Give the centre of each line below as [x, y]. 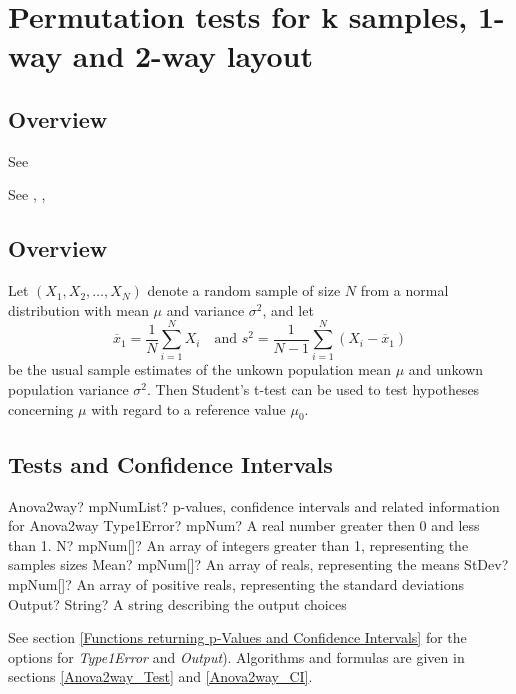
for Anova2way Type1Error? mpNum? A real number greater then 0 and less [244, 525]
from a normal [404, 290]
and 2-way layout [192, 55]
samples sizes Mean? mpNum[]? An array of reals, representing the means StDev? [258, 564]
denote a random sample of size [244, 290]
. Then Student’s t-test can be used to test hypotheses [313, 389]
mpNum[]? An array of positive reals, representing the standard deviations [236, 584]
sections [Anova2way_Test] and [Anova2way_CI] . [160, 676]
